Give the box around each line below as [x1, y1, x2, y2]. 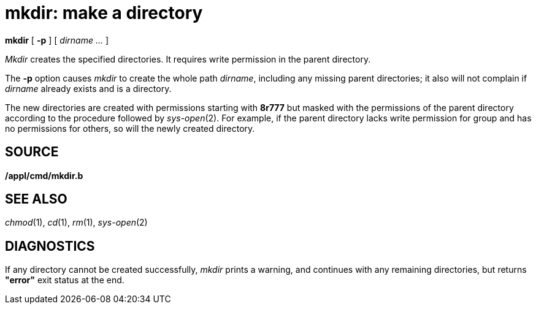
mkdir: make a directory [5, 2, 203, 23]
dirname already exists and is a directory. [5, 83, 172, 94]
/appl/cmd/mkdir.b [5, 170, 83, 181]
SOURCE [5, 144, 59, 160]
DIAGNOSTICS [5, 238, 95, 254]
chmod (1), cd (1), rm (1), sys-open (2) [5, 217, 148, 228]
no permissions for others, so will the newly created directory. [5, 123, 255, 134]
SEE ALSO [5, 191, 67, 207]
